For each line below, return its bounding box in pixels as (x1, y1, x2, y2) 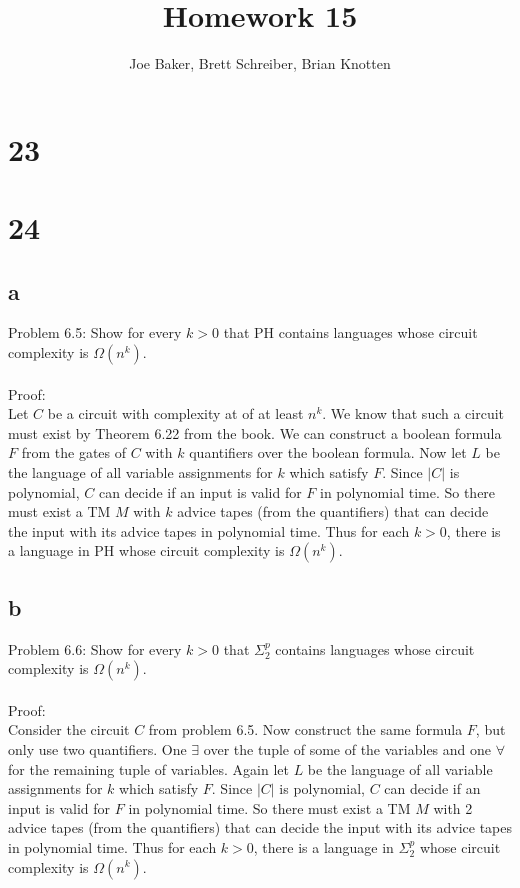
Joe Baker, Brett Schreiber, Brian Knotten (129, 53, 391, 74)
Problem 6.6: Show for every (8, 638, 182, 659)
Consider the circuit (8, 719, 130, 740)
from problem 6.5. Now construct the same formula (148, 719, 463, 740)
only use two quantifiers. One (8, 739, 187, 759)
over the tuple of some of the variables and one (203, 739, 492, 759)
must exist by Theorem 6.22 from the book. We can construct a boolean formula (8, 422, 502, 443)
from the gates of (21, 442, 127, 463)
